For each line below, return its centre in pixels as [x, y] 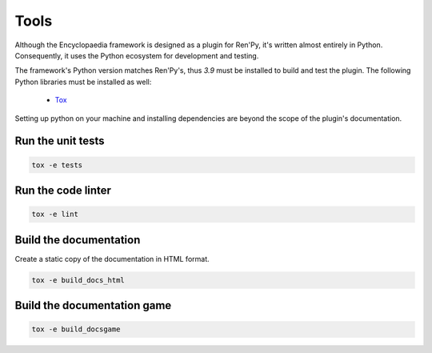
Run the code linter [63, 190]
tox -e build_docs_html [78, 280]
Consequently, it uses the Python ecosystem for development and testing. [137, 55]
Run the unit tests [60, 141]
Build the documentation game [93, 305]
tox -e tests [57, 165]
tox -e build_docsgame [76, 329]
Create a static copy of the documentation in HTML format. [112, 259]
